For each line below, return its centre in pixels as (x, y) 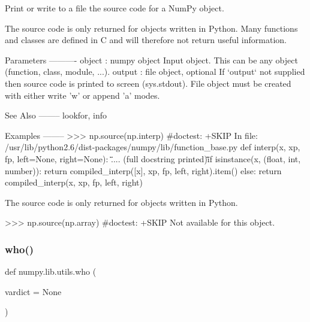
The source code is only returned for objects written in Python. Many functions (151, 28)
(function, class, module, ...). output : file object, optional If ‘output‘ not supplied (155, 72)
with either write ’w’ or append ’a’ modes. (82, 95)
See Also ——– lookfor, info (56, 115)
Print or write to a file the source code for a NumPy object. (115, 8)
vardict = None (33, 291)
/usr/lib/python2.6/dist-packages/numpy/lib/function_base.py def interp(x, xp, (153, 147)
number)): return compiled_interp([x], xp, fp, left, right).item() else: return (143, 170)
